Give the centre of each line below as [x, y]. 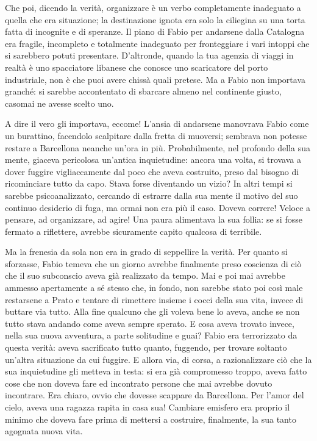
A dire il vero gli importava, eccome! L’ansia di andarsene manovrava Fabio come [157, 124]
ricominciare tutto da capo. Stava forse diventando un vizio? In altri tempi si [149, 183]
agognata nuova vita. [44, 431]
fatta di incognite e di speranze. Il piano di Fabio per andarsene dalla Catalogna [155, 31]
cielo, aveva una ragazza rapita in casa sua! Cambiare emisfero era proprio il [148, 407]
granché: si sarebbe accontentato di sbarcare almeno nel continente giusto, [143, 91]
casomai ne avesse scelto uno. [59, 103]
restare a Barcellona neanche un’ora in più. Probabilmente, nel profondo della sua [158, 147]
